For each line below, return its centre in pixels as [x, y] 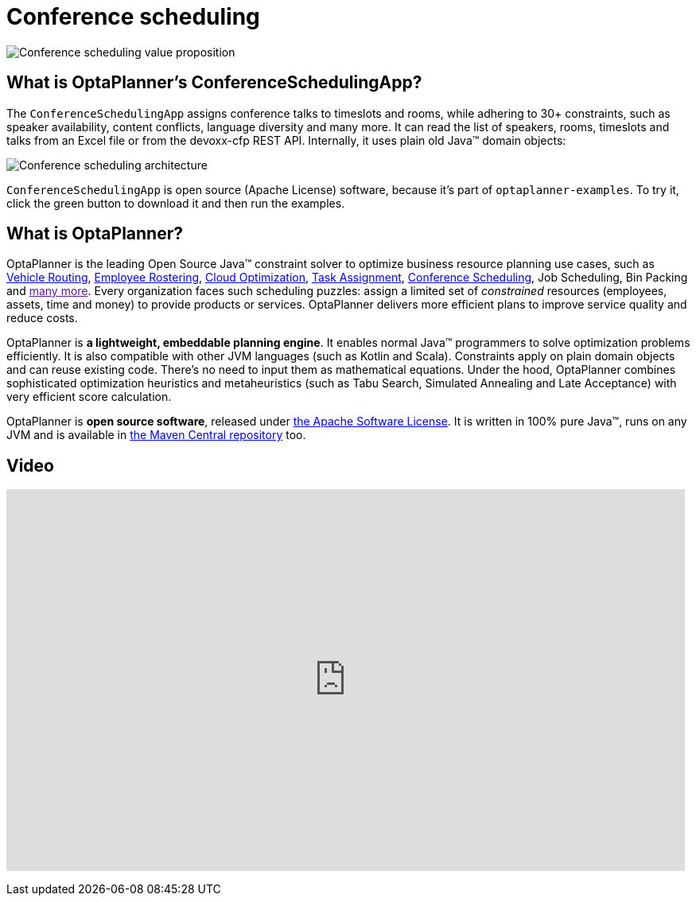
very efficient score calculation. [89, 397]
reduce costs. [42, 318]
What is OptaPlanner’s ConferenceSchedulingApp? [214, 83]
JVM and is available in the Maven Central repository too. [156, 435]
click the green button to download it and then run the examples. [176, 203]
